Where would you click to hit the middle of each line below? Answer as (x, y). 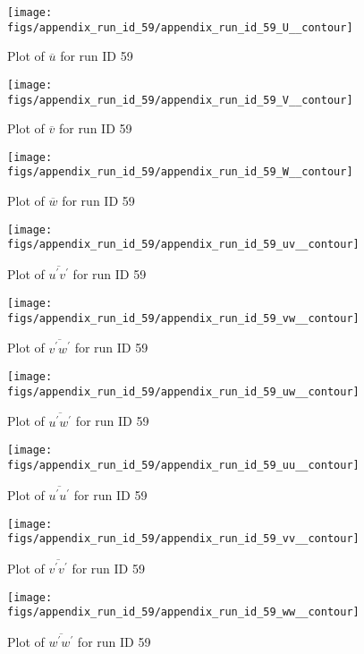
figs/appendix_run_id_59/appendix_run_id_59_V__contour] (180, 100)
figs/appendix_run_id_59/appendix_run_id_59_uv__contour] (183, 245)
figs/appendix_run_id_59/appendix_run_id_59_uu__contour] (183, 465)
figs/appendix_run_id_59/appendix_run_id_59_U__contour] (180, 27)
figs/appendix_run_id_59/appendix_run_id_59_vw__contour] (183, 318)
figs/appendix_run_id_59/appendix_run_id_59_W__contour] (180, 172)
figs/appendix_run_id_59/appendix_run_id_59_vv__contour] (183, 539)
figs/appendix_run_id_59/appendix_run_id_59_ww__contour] (183, 612)
